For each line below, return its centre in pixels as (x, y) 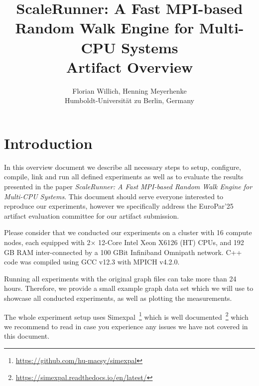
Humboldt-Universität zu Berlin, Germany (129, 100)
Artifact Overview (129, 66)
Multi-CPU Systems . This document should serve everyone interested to (114, 196)
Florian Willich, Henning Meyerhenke (129, 90)
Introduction (48, 143)
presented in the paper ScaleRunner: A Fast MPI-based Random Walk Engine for (128, 186)
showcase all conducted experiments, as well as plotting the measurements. (118, 298)
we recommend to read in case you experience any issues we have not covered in (126, 326)
